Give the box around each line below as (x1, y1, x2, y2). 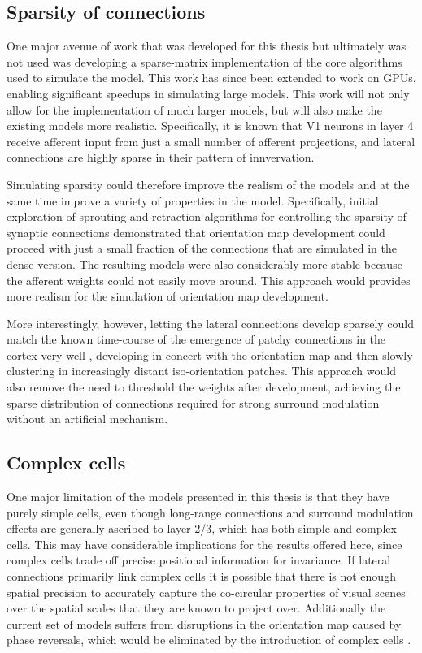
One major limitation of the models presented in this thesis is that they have (7, 488, 389, 505)
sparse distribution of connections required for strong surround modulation (7, 394, 380, 411)
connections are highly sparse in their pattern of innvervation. (7, 149, 315, 166)
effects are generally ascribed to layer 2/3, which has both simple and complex (7, 520, 397, 537)
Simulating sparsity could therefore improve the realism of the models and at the (7, 175, 410, 192)
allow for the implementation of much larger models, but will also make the (7, 101, 382, 118)
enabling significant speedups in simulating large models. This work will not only (7, 84, 410, 102)
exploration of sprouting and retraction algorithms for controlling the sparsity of (7, 208, 407, 225)
